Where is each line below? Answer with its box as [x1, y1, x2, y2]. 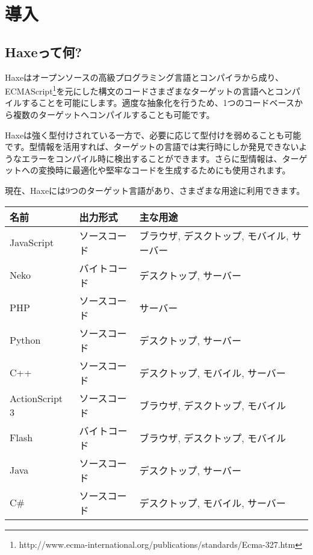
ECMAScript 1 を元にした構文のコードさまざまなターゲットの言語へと [5, 83, 275, 97]
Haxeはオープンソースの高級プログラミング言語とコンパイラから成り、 [5, 70, 284, 83]
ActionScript [10, 391, 63, 405]
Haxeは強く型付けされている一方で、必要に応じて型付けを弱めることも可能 [5, 128, 302, 141]
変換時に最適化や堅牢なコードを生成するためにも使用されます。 [38, 164, 291, 176]
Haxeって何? [5, 42, 82, 61]
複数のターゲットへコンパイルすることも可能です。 [13, 108, 215, 121]
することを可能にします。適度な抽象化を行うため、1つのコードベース [21, 96, 294, 109]
